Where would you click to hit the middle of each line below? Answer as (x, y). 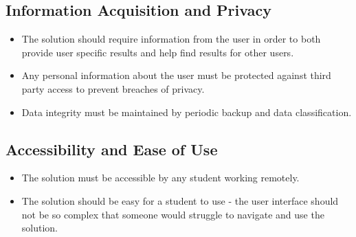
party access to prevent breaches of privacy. (113, 88)
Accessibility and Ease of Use (112, 149)
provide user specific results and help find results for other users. (158, 52)
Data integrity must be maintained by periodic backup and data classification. (187, 112)
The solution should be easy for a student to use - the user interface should (180, 200)
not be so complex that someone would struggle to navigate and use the (173, 214)
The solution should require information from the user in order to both (171, 39)
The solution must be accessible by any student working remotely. (160, 178)
